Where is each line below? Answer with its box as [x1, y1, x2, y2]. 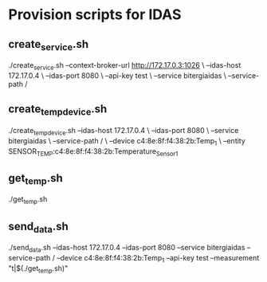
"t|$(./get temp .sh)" [8, 263, 69, 275]
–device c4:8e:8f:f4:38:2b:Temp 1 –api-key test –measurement [57, 253, 260, 264]
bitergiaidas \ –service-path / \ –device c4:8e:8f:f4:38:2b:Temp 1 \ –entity [8, 135, 245, 147]
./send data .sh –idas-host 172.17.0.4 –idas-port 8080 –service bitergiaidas [8, 243, 245, 254]
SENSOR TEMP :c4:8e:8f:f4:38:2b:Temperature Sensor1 [8, 146, 179, 158]
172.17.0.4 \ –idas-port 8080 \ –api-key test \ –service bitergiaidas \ [8, 70, 227, 80]
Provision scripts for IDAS [8, 6, 182, 24]
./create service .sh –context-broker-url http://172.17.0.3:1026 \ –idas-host [8, 61, 241, 72]
